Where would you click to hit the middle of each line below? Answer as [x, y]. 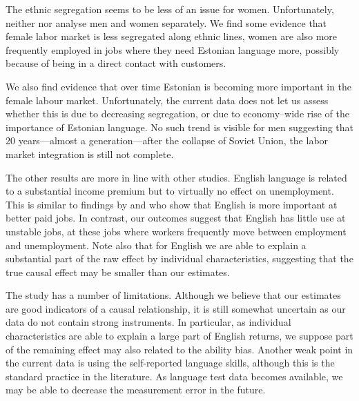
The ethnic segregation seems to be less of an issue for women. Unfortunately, [170, 9]
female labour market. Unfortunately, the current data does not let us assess [167, 100]
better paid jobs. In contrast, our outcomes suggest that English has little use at [176, 218]
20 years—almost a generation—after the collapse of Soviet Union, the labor [167, 140]
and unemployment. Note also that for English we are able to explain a [156, 245]
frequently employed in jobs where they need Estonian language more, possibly [173, 49]
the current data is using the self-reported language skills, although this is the [170, 363]
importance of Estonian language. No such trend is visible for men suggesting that [180, 127]
